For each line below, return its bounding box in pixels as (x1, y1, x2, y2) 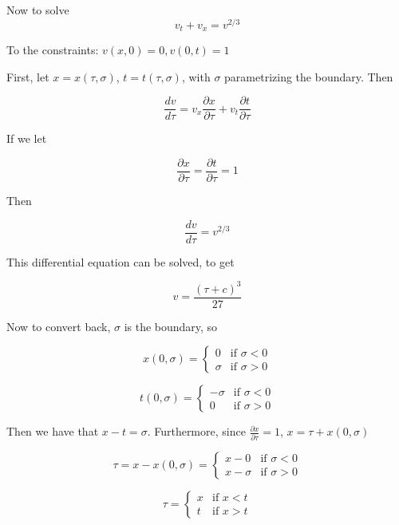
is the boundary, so (124, 318, 218, 334)
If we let (6, 130, 47, 147)
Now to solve (6, 2, 69, 18)
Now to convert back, (6, 318, 111, 334)
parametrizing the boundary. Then (224, 68, 393, 85)
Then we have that (6, 423, 99, 440)
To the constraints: (6, 41, 99, 58)
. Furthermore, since (147, 423, 246, 440)
